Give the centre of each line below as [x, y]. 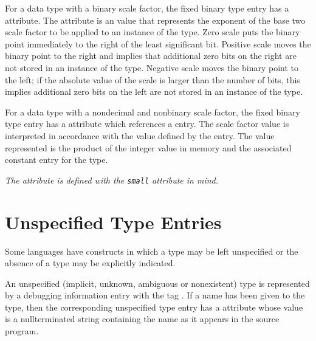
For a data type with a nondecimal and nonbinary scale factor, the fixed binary [153, 112]
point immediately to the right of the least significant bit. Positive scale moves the [158, 43]
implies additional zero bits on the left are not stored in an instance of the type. [154, 91]
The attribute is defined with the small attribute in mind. [112, 180]
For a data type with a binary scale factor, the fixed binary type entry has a [147, 8]
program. [22, 331]
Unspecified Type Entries [113, 222]
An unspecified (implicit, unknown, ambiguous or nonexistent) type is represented [157, 283]
